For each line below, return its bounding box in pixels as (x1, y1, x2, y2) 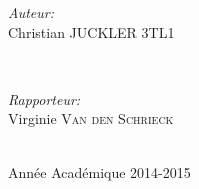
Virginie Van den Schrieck (8, 108, 174, 129)
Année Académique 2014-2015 (8, 161, 191, 182)
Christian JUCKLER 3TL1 (8, 21, 175, 42)
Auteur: (8, 2, 55, 22)
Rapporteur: (8, 88, 81, 109)
